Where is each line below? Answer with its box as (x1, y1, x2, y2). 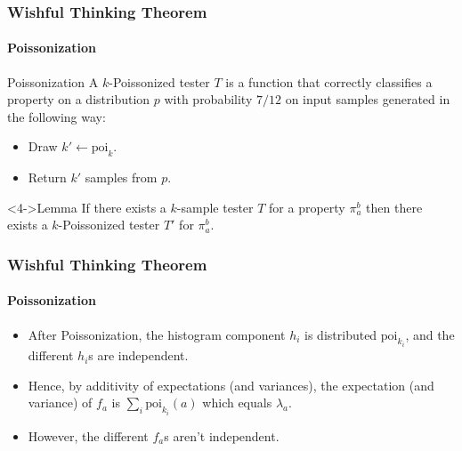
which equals (202, 393, 272, 412)
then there (366, 197, 423, 216)
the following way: (7, 107, 106, 125)
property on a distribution (7, 90, 150, 109)
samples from (85, 168, 158, 187)
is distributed (304, 325, 377, 343)
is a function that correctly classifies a (225, 72, 433, 91)
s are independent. (88, 346, 189, 365)
